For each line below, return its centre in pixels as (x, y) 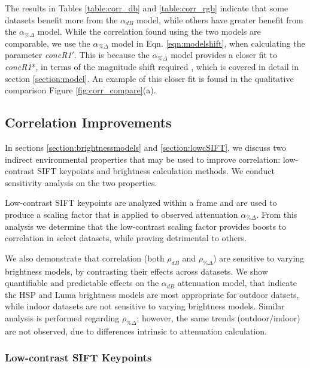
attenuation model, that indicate (237, 283)
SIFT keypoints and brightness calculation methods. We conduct (156, 171)
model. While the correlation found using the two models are (149, 31)
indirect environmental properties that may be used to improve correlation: (143, 159)
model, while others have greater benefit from (220, 19)
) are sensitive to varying (259, 258)
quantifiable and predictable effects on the (82, 283)
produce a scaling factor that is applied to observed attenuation (121, 214)
